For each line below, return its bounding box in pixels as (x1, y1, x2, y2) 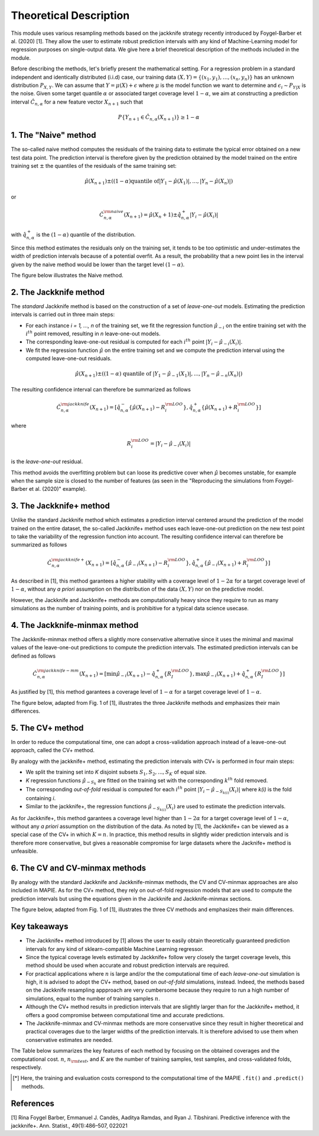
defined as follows (11, 652, 56, 659)
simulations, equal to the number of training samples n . (25, 995, 161, 1002)
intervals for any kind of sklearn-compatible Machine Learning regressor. (25, 945, 204, 952)
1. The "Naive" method (11, 130, 96, 140)
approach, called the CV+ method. (11, 747, 95, 754)
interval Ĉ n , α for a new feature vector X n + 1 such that (11, 98, 144, 106)
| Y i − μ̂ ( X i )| (189, 211, 219, 219)
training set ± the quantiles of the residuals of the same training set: (11, 162, 177, 169)
